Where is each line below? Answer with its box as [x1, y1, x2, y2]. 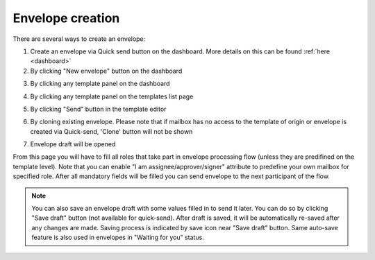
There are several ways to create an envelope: [12, 35, 146, 43]
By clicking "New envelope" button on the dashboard [30, 67, 183, 75]
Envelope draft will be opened [30, 140, 116, 148]
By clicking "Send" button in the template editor [30, 105, 167, 113]
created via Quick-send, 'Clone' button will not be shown [30, 127, 193, 135]
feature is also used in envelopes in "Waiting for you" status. [31, 233, 204, 242]
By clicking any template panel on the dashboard [30, 80, 170, 88]
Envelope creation [12, 10, 120, 26]
